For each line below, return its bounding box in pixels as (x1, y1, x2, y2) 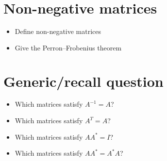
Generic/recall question (3, 71, 164, 91)
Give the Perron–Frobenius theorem (15, 42, 122, 52)
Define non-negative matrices (15, 26, 101, 36)
